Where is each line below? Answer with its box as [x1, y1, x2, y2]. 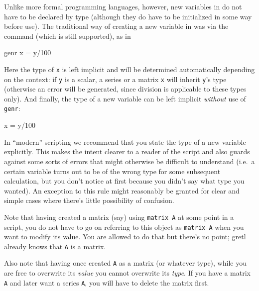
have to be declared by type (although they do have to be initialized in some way [4, 11, 252, 21]
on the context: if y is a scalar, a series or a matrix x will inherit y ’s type [4, 74, 227, 84]
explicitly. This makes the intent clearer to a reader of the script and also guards [4, 146, 250, 157]
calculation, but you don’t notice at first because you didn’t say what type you [4, 176, 245, 186]
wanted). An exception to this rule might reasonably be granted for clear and [4, 185, 240, 195]
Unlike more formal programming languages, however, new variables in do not [4, 1, 242, 11]
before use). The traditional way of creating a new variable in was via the [4, 21, 229, 31]
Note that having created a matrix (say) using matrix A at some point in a [4, 211, 234, 222]
